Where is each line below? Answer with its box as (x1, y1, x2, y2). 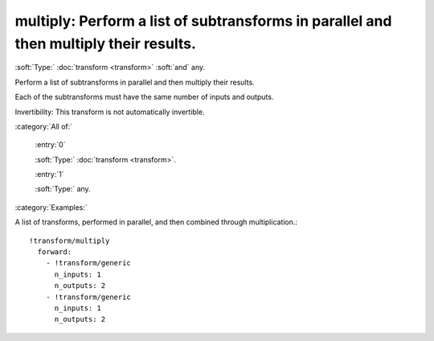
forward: (37, 248, 72, 257)
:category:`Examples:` (14, 202, 88, 212)
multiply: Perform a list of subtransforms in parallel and (14, 12, 392, 30)
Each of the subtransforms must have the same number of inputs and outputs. (14, 92, 274, 102)
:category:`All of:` (14, 121, 73, 131)
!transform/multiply (29, 236, 110, 245)
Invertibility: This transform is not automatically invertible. (14, 107, 205, 117)
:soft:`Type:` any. (35, 184, 92, 194)
